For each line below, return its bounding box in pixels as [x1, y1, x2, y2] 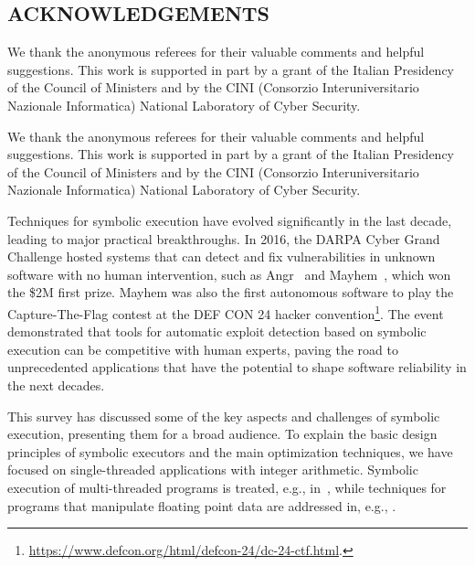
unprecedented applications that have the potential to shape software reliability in [7, 358, 467, 377]
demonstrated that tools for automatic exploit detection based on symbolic [7, 322, 427, 341]
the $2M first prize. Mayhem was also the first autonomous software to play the [7, 283, 454, 302]
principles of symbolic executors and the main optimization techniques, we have [7, 442, 453, 461]
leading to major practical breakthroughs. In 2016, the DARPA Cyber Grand [7, 229, 440, 248]
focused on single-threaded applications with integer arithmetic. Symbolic [7, 460, 418, 479]
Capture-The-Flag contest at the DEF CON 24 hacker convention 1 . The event [7, 301, 444, 323]
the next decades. [7, 375, 105, 394]
